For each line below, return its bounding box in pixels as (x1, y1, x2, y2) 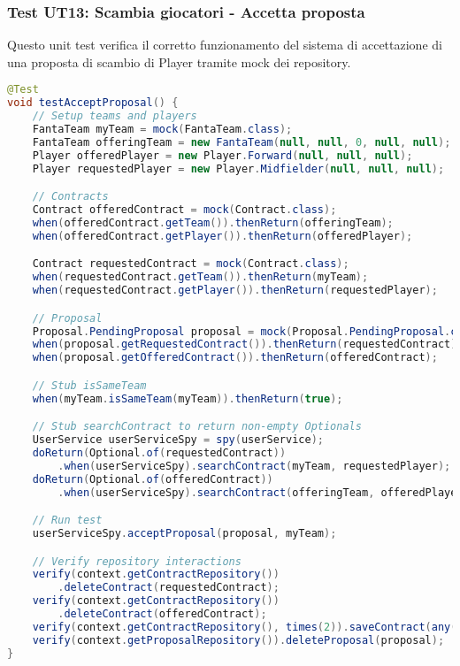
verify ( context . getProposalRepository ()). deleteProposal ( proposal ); (32, 633, 445, 647)
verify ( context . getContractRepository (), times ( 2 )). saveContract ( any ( (32, 620, 457, 633)
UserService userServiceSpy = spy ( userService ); (32, 433, 324, 447)
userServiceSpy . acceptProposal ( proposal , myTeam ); (32, 526, 337, 540)
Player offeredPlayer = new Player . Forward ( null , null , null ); (32, 149, 413, 162)
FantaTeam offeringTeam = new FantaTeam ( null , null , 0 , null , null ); (32, 135, 451, 149)
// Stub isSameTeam (32, 379, 147, 392)
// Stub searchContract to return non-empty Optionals (32, 420, 362, 433)
